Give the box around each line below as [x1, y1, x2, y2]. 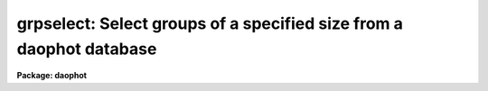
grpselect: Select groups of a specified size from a [16, 14, 404, 33]
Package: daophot [16, 70, 88, 81]
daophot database [16, 39, 157, 59]
